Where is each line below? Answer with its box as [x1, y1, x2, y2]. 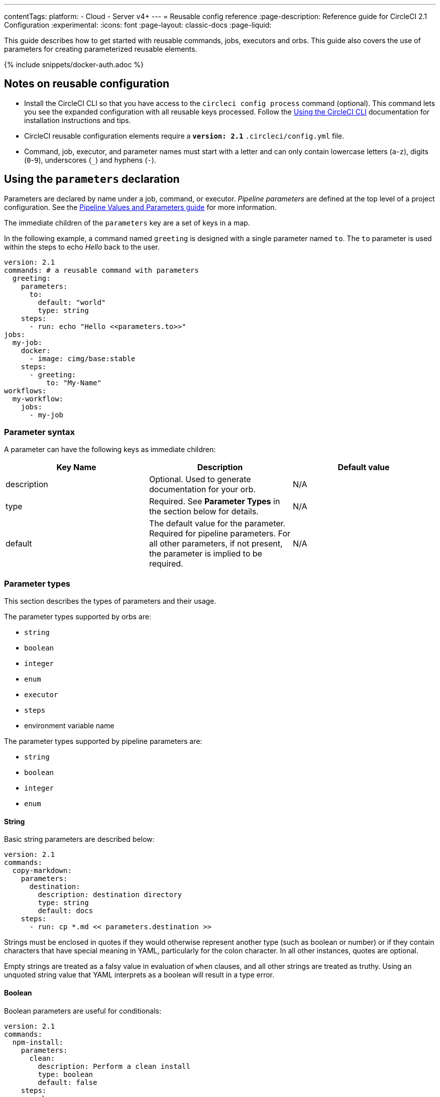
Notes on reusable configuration [4, 77, 170, 90]
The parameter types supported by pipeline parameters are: [4, 737, 202, 746]
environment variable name [24, 721, 115, 730]
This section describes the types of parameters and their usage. [4, 597, 216, 606]
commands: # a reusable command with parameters [4, 266, 199, 274]
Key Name [56, 462, 96, 473]
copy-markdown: [12, 866, 72, 875]
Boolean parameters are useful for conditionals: [4, 1006, 161, 1015]
